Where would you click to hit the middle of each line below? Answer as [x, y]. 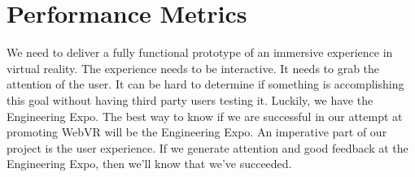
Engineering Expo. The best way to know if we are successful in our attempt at [205, 116]
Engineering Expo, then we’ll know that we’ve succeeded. [149, 164]
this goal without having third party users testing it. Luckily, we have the [190, 99]
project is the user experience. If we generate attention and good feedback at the [207, 147]
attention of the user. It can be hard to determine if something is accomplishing [205, 84]
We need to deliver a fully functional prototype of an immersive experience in [200, 52]
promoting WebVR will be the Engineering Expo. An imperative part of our [197, 132]
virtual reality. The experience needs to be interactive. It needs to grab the [193, 68]
